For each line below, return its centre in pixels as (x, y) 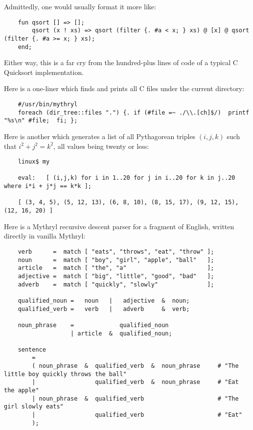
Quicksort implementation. (44, 72)
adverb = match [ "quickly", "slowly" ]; (116, 284)
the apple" (22, 391)
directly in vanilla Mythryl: (45, 236)
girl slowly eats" (34, 407)
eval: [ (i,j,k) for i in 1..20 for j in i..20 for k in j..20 (126, 178)
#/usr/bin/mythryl (48, 104)
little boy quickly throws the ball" (65, 374)
